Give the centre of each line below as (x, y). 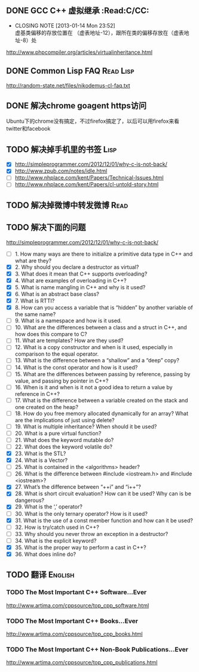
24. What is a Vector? (41, 461)
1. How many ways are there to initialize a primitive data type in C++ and (104, 254)
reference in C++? (37, 393)
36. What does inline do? (45, 554)
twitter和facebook (28, 129)
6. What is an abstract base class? (57, 294)
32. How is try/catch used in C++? (57, 527)
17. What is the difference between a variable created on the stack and (101, 400)
